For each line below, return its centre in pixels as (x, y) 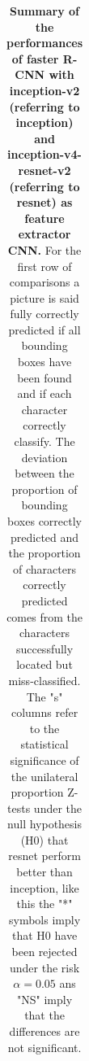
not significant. (44, 1047)
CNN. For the (44, 249)
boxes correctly (44, 521)
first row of (44, 266)
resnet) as (44, 202)
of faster (35, 58)
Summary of (45, 11)
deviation (44, 457)
